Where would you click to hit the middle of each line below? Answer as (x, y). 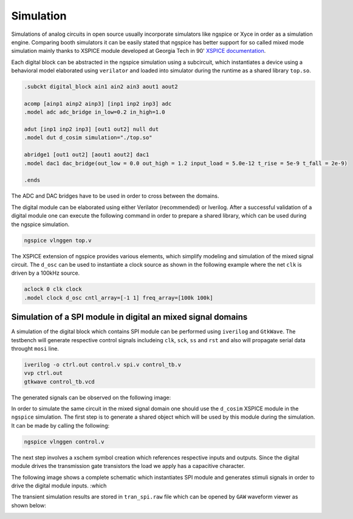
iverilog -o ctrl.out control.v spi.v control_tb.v (103, 364)
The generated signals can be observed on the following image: (91, 397)
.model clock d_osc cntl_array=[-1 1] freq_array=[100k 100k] (118, 297)
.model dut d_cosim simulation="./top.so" (88, 138)
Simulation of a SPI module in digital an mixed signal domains (129, 317)
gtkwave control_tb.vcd (60, 382)
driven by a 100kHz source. (46, 273)
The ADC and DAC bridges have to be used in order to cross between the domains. (115, 196)
